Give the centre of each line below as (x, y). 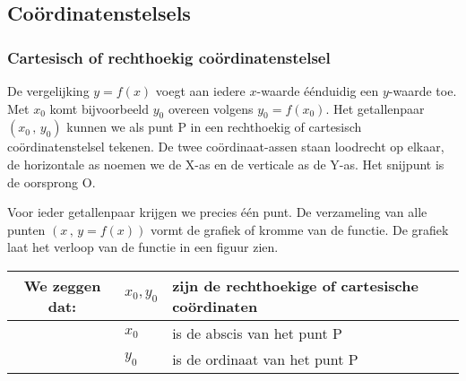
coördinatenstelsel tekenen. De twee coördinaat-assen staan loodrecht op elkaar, (226, 147)
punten (26, 229)
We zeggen (62, 285)
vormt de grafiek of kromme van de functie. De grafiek (300, 229)
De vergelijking (48, 91)
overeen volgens (211, 108)
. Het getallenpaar (375, 108)
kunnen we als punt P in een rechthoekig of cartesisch (214, 127)
